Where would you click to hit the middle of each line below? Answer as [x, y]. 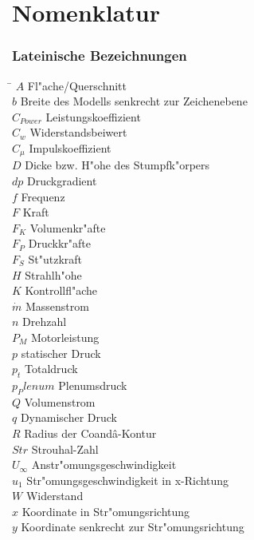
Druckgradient [62, 181]
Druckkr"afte [60, 243]
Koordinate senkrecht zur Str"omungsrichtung [133, 527]
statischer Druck [61, 353]
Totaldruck [51, 369]
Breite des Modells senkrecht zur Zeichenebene [134, 101]
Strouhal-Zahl [65, 449]
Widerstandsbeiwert [78, 132]
